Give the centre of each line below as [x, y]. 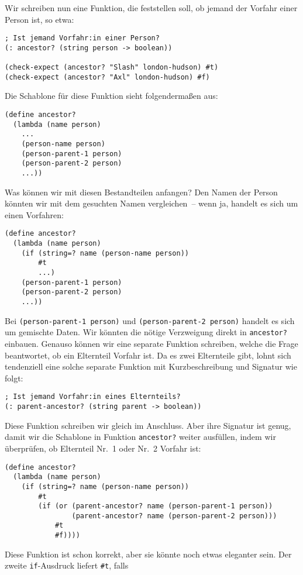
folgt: [14, 378]
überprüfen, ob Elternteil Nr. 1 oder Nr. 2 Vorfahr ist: [103, 448]
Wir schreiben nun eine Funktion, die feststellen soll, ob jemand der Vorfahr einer [151, 8]
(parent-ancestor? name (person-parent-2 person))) [174, 516]
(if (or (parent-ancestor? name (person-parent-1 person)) [156, 506]
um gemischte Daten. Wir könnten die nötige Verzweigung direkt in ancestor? [146, 332]
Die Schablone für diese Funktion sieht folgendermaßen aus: [111, 96]
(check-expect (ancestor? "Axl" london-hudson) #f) [107, 77]
